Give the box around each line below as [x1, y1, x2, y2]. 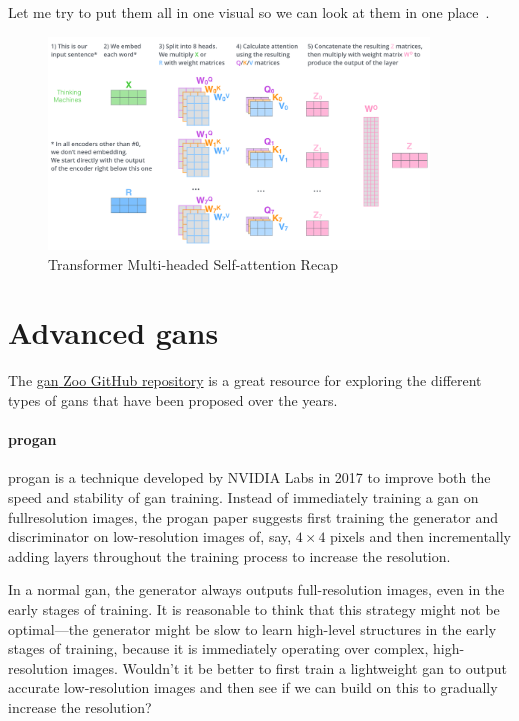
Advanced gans [8, 312, 219, 353]
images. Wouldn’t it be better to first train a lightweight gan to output [72, 657, 508, 678]
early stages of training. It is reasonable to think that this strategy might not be [8, 598, 500, 619]
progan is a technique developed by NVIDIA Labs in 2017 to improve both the [8, 467, 491, 488]
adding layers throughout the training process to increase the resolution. [8, 545, 451, 566]
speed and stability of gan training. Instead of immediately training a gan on [8, 487, 479, 507]
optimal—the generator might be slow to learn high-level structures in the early [8, 618, 497, 639]
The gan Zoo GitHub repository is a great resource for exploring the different [8, 370, 482, 391]
